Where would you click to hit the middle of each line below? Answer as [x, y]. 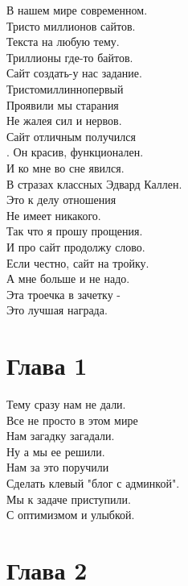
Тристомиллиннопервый [65, 88]
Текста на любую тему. [63, 42]
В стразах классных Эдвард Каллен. [94, 183]
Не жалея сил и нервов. [64, 121]
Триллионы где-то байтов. [70, 57]
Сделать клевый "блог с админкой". [93, 482]
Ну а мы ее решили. [56, 451]
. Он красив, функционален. [75, 152]
